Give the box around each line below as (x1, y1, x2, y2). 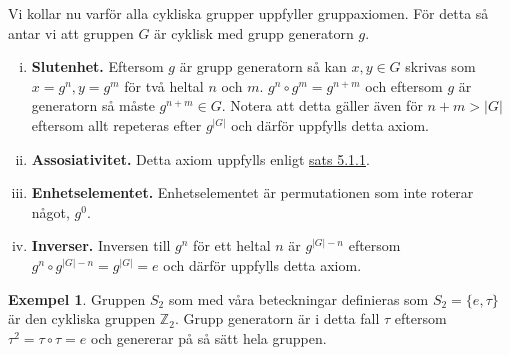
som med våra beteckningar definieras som (168, 288, 429, 309)
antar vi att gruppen (8, 22, 134, 43)
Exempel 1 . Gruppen (8, 288, 146, 309)
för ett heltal (193, 235, 271, 256)
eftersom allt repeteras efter (31, 114, 202, 135)
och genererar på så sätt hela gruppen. (91, 327, 327, 348)
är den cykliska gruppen (8, 308, 156, 329)
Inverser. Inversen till (31, 235, 171, 256)
